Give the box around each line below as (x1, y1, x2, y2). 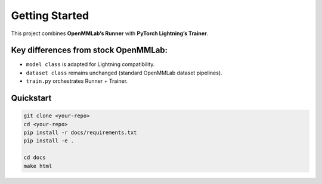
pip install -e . (23, 138, 75, 144)
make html (23, 163, 52, 169)
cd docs (23, 154, 46, 161)
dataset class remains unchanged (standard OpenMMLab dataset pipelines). (26, 69, 223, 76)
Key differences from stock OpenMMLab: (11, 45, 168, 55)
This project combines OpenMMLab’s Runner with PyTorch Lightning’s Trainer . (11, 30, 209, 37)
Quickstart (11, 93, 52, 104)
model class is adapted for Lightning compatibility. (26, 61, 155, 68)
